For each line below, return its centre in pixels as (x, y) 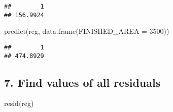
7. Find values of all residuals (82, 82)
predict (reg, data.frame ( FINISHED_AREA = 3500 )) (87, 31)
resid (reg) (19, 103)
